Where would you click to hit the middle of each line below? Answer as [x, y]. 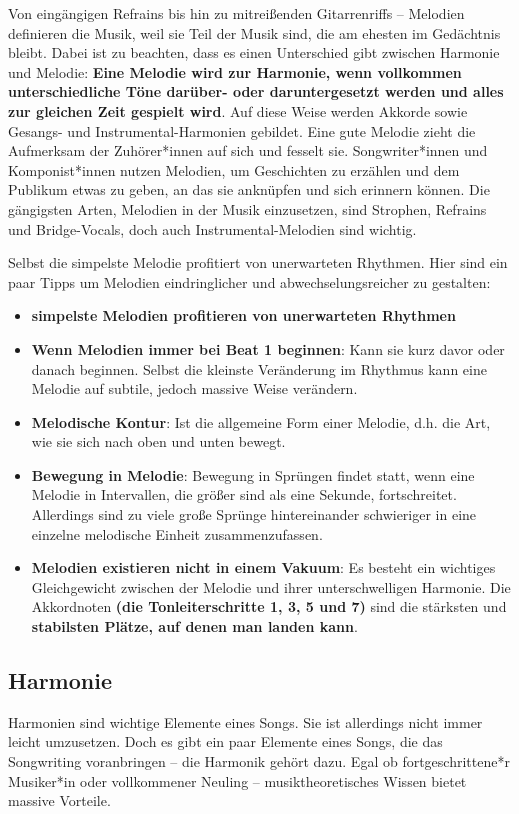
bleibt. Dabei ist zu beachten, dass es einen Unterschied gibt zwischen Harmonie [254, 52]
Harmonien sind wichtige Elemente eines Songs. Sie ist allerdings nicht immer [245, 721]
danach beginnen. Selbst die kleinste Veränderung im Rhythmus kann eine [259, 368]
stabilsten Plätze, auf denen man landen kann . [194, 626]
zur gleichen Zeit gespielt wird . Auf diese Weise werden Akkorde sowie [238, 110]
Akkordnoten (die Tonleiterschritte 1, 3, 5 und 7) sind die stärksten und [269, 606]
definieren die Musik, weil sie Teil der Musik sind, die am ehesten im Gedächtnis [254, 32]
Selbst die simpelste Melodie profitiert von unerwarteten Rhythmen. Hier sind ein [258, 262]
